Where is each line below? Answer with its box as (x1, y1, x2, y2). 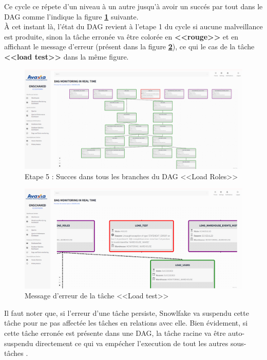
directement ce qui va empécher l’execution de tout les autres (35, 337, 228, 348)
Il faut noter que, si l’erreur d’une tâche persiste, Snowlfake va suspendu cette (4, 307, 249, 318)
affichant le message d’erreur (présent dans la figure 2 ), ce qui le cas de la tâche (4, 41, 255, 52)
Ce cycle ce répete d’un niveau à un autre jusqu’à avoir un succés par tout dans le (4, 1, 263, 11)
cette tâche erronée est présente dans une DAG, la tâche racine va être (4, 327, 226, 338)
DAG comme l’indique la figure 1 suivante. (4, 11, 139, 22)
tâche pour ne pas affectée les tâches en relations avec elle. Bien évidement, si (4, 317, 248, 328)
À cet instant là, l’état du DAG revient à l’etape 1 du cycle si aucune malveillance (4, 21, 263, 32)
